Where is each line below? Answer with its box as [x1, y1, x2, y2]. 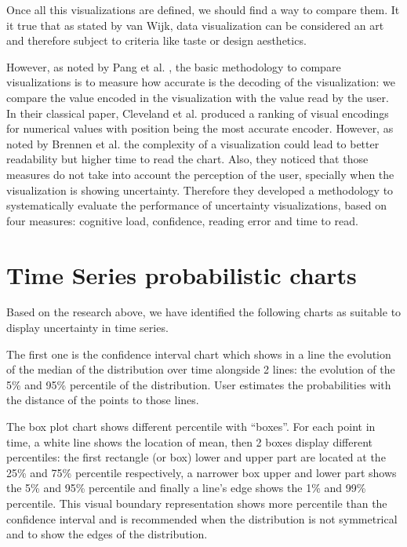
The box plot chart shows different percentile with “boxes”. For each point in [6, 418, 376, 434]
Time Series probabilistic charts [6, 258, 357, 290]
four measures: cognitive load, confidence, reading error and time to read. [6, 212, 358, 228]
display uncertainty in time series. [6, 319, 169, 336]
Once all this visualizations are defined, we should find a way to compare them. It [6, 2, 400, 17]
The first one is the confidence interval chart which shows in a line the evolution [6, 345, 391, 362]
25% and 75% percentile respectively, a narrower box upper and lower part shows [6, 464, 397, 480]
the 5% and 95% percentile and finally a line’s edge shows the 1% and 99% [6, 480, 366, 496]
